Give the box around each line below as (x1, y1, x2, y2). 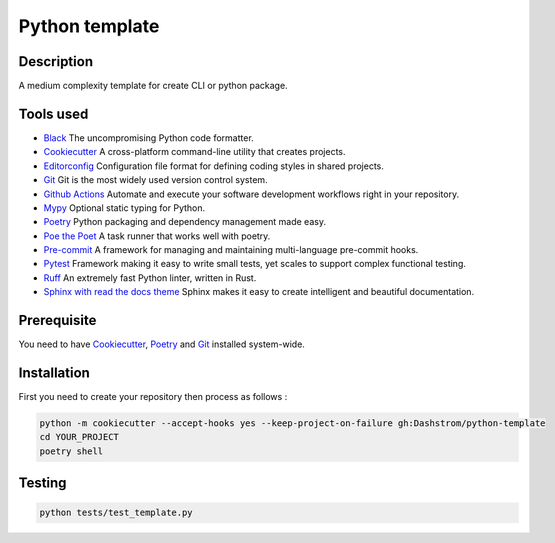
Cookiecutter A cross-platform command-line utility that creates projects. (43, 146, 346, 158)
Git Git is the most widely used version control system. (43, 174, 269, 186)
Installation (18, 364, 90, 381)
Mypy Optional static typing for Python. (43, 201, 206, 214)
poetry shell (39, 445, 104, 457)
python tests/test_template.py (39, 507, 194, 519)
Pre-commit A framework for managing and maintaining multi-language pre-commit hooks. (43, 244, 419, 256)
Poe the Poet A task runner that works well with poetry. (43, 230, 271, 242)
